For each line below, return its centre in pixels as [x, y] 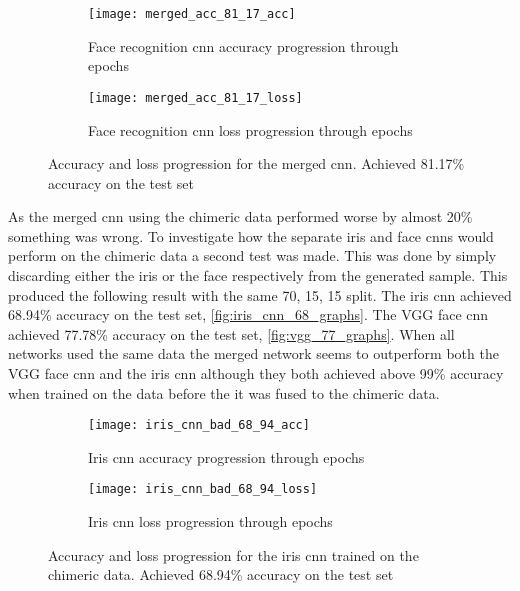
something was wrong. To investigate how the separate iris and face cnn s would [251, 235]
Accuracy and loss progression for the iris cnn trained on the [233, 554]
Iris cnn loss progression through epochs [210, 521]
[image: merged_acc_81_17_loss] [195, 97]
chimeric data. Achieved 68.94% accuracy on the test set [221, 574]
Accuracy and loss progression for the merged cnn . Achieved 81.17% [256, 163]
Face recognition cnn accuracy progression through [243, 45]
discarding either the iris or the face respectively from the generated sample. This [258, 275]
